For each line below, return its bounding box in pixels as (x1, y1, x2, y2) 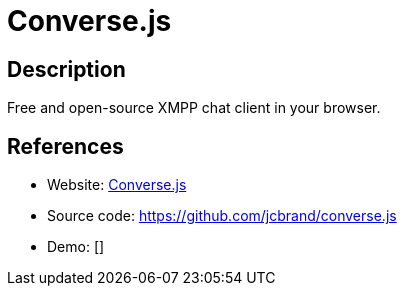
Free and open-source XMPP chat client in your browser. (7, 99, 381, 117)
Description (7, 56, 126, 82)
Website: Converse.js (47, 176, 187, 194)
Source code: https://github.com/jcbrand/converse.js (47, 207, 397, 225)
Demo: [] (47, 238, 105, 256)
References (7, 133, 124, 159)
